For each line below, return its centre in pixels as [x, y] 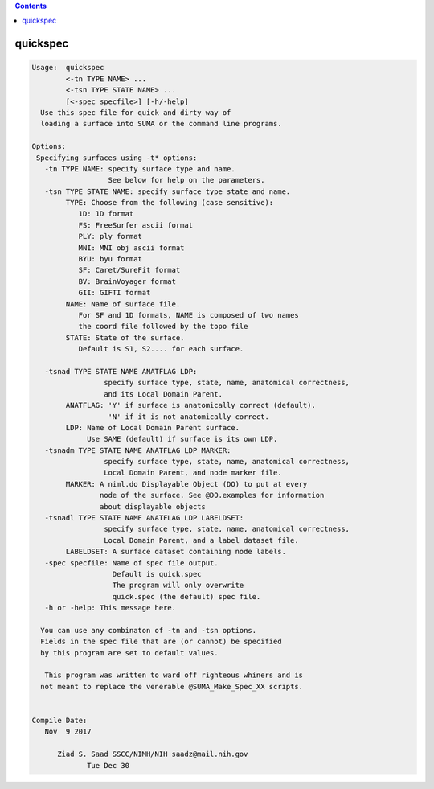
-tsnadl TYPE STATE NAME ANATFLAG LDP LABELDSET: [144, 518]
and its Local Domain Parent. [163, 394]
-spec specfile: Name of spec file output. [131, 563]
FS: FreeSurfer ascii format [135, 225]
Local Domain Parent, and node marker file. [192, 473]
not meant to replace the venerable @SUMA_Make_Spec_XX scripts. [172, 686]
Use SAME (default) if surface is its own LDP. [182, 439]
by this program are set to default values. [129, 653]
